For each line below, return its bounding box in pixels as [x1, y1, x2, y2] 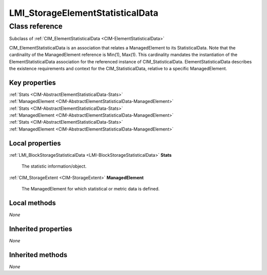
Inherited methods [9, 250, 68, 259]
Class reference [9, 22, 63, 31]
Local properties [9, 139, 61, 147]
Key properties [9, 78, 56, 87]
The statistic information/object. [21, 163, 87, 169]
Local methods [9, 198, 56, 207]
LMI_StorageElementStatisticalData [9, 7, 159, 18]
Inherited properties [9, 225, 73, 233]
